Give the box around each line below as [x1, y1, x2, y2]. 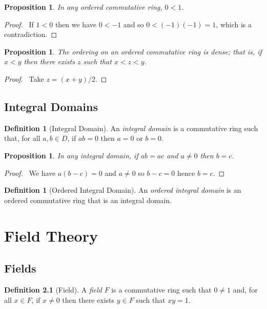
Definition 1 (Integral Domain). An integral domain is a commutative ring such [4, 122, 258, 133]
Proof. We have [4, 167, 56, 178]
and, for [233, 284, 258, 295]
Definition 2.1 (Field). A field [4, 284, 102, 295]
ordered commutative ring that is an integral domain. [4, 194, 172, 205]
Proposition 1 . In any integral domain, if [4, 150, 138, 160]
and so [123, 19, 144, 29]
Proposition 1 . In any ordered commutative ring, [4, 2, 162, 12]
